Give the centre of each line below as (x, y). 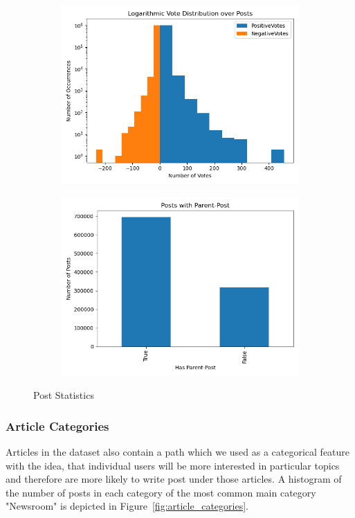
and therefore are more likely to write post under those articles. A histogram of (174, 479)
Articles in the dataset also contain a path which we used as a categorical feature (178, 452)
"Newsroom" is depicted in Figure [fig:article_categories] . (127, 506)
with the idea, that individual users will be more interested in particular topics (173, 465)
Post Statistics (64, 395)
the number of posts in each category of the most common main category (161, 492)
